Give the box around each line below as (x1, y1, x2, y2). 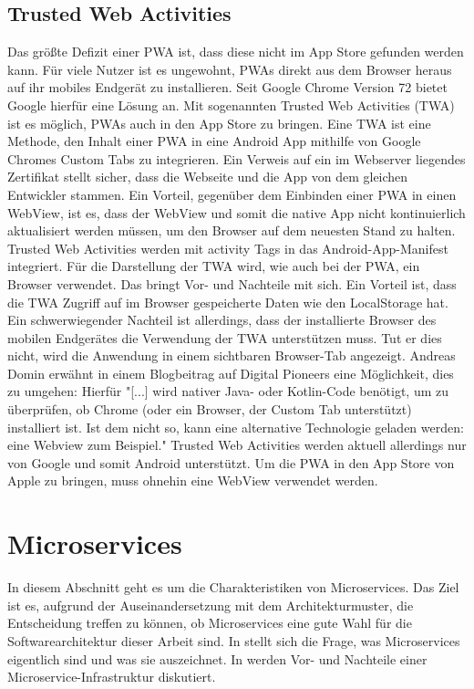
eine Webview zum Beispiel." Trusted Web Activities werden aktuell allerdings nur (7, 435, 467, 454)
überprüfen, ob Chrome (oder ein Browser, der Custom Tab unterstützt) (7, 400, 412, 419)
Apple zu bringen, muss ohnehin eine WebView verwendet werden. (7, 471, 378, 490)
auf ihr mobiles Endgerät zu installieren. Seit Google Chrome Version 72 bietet (7, 78, 448, 97)
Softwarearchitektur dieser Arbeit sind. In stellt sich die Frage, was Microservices (7, 631, 460, 650)
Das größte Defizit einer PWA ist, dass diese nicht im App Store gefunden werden (7, 42, 464, 61)
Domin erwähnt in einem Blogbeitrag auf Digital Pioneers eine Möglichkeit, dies (7, 363, 454, 382)
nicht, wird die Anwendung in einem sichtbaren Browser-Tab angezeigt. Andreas (7, 346, 456, 365)
